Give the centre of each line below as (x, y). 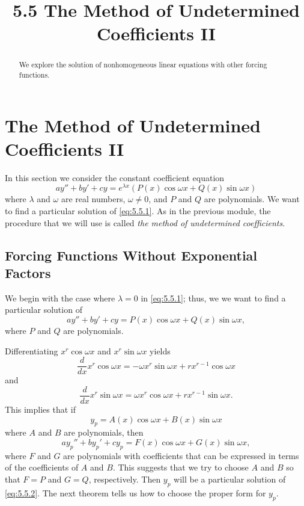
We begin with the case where (60, 298)
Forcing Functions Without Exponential (131, 255)
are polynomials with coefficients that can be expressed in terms (181, 455)
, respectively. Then (125, 479)
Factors (28, 273)
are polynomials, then (104, 432)
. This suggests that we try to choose (181, 467)
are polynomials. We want (252, 199)
